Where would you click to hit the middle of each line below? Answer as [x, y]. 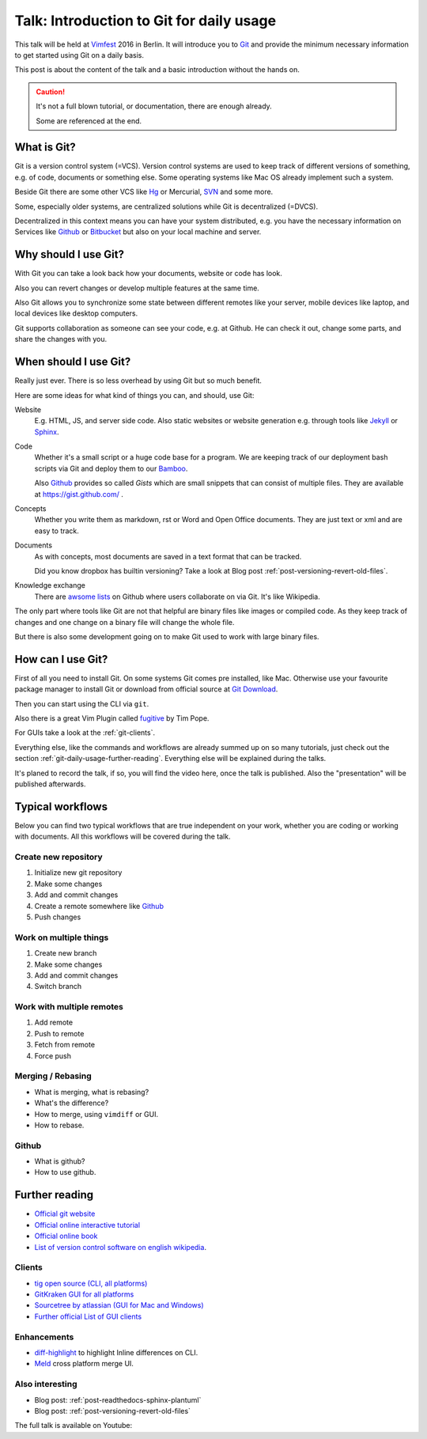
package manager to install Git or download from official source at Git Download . [146, 689]
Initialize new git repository [78, 873]
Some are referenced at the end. [89, 121]
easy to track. [57, 531]
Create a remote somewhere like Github [99, 906]
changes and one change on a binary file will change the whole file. [125, 622]
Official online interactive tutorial [87, 1225]
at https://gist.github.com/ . [79, 494]
